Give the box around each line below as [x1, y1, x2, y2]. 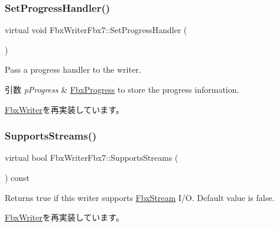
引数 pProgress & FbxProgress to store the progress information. [5, 83, 239, 95]
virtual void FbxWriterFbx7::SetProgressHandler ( [5, 24, 187, 36]
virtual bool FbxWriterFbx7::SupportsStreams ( [5, 151, 179, 164]
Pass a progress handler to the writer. [5, 63, 141, 76]
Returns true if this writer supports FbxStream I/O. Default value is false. [5, 191, 275, 203]
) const [5, 171, 30, 183]
